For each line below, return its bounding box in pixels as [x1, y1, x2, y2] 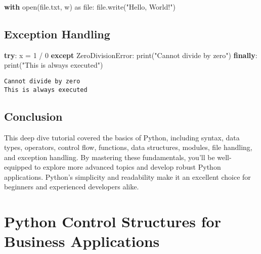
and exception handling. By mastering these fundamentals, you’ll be [4, 151, 215, 162]
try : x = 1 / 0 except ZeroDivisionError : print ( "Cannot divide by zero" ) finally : [4, 49, 257, 60]
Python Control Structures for [4, 211, 221, 232]
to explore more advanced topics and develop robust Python [34, 162, 221, 172]
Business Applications [4, 231, 160, 251]
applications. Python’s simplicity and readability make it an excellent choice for [4, 171, 251, 182]
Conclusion [4, 108, 63, 124]
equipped [4, 162, 32, 172]
